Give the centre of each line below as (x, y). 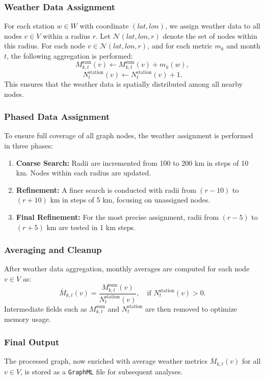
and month (243, 46)
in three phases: (29, 146)
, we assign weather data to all (213, 26)
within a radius (67, 35)
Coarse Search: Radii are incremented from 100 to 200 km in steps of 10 (132, 162)
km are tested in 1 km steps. (91, 227)
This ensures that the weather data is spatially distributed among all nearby (124, 84)
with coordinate (104, 26)
